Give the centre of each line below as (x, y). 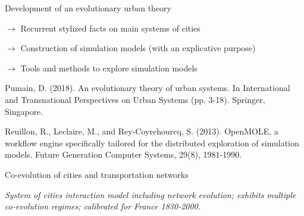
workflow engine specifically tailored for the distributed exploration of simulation (152, 143)
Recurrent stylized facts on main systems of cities (110, 28)
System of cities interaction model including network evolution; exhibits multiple (151, 194)
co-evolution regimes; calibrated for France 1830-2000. (103, 206)
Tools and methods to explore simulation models (109, 68)
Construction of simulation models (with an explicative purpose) (138, 48)
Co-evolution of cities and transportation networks (97, 174)
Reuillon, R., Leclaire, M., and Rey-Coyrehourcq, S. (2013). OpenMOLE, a (142, 131)
